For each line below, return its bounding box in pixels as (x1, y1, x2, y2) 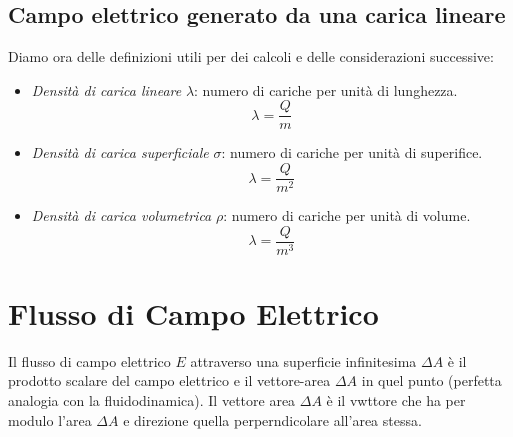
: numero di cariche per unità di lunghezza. (194, 79, 458, 100)
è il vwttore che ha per (326, 390, 466, 411)
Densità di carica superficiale (31, 142, 209, 163)
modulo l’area (8, 409, 92, 430)
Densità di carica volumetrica (31, 205, 212, 226)
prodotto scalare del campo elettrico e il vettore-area (8, 370, 331, 391)
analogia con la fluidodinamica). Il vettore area (8, 390, 296, 411)
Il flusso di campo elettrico (8, 350, 171, 371)
